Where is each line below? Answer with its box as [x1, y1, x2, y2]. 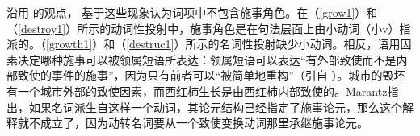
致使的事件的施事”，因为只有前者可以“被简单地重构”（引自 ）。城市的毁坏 [17, 67, 405, 84]
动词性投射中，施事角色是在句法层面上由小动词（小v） [111, 19, 400, 36]
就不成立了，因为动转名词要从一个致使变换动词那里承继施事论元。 [17, 114, 368, 131]
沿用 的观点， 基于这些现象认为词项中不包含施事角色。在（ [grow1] [6, 4, 355, 20]
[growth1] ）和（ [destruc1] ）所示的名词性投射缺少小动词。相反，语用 [46, 35, 401, 52]
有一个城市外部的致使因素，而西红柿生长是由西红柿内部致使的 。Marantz [6, 82, 388, 99]
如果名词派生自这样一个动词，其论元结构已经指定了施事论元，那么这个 [28, 98, 402, 115]
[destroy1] [18, 19, 66, 36]
